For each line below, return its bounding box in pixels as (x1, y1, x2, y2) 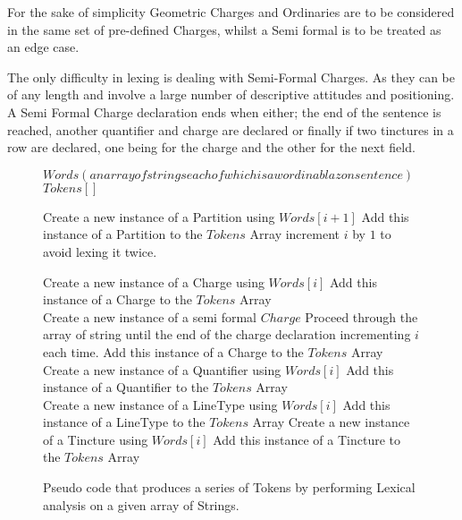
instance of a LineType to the (43, 413, 206, 431)
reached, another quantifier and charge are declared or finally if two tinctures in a (7, 120, 454, 139)
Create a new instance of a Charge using (43, 272, 265, 291)
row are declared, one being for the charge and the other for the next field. (7, 138, 416, 157)
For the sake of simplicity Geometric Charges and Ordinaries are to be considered (7, 3, 455, 21)
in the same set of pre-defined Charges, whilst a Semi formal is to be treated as (7, 20, 441, 38)
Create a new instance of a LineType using (43, 395, 278, 413)
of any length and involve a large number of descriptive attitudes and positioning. (7, 85, 455, 104)
